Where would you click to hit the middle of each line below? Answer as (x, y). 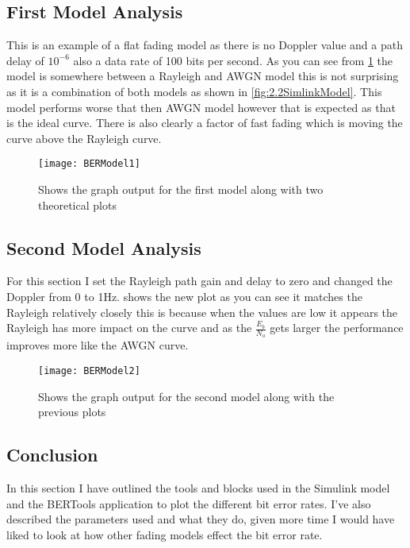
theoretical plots (77, 205)
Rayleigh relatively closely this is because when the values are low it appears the (202, 312)
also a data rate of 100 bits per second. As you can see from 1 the (233, 60)
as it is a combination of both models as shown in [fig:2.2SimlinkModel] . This (194, 91)
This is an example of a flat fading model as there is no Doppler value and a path (205, 45)
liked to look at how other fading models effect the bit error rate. (165, 534)
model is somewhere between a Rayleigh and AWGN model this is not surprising (203, 76)
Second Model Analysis (104, 247)
